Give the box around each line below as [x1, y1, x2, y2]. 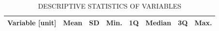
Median [145, 17, 172, 27]
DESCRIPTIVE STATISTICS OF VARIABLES [38, 1, 182, 10]
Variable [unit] [7, 17, 57, 27]
